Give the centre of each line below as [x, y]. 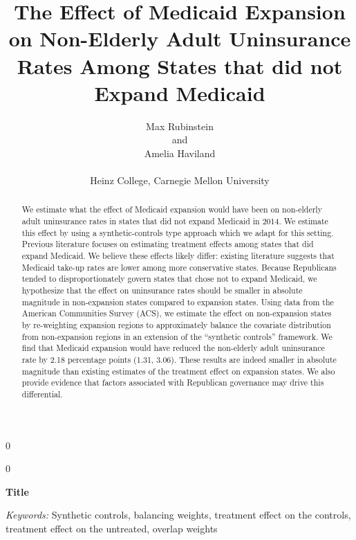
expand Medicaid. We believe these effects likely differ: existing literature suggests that [178, 256]
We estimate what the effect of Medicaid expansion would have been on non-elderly [172, 209]
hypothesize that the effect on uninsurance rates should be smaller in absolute [162, 290]
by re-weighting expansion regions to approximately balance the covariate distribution [176, 325]
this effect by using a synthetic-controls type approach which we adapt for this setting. [178, 232]
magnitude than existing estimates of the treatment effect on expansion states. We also [178, 371]
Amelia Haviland [180, 153]
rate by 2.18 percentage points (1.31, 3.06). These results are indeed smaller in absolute [179, 359]
